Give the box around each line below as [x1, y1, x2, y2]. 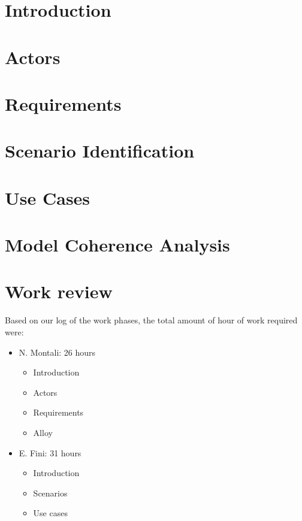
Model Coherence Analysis [5, 232, 230, 257]
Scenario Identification [5, 138, 195, 163]
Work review [5, 279, 113, 304]
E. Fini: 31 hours [19, 446, 81, 459]
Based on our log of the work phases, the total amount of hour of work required [5, 314, 298, 326]
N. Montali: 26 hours [19, 346, 96, 358]
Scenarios [33, 486, 68, 499]
